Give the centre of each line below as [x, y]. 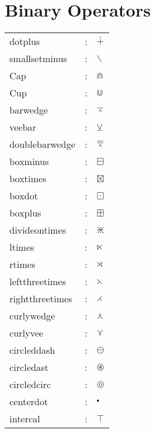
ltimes [22, 247]
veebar [23, 127]
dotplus [25, 41]
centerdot [29, 402]
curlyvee [27, 333]
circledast [29, 367]
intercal [25, 419]
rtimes [22, 264]
